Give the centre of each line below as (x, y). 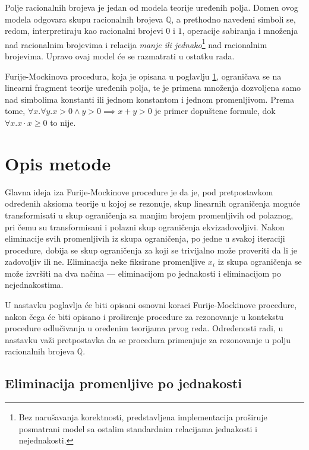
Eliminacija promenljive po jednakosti (123, 383)
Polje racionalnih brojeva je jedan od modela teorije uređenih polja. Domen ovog (152, 7)
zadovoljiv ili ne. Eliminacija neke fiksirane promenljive (105, 262)
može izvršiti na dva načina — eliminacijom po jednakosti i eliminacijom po (143, 273)
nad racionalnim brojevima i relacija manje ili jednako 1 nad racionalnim (136, 43)
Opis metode (58, 163)
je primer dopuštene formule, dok (215, 111)
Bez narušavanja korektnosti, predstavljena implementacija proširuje (143, 417)
